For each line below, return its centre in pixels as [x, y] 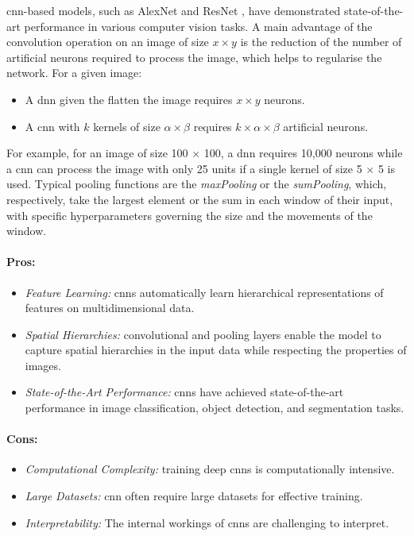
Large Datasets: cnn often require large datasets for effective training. [194, 496]
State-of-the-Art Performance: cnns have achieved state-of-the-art [184, 392]
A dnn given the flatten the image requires [129, 99]
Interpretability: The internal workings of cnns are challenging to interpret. [207, 522]
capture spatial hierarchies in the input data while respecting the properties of [216, 350]
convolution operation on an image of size [108, 42]
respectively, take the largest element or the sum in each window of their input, [200, 199]
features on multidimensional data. [110, 308]
